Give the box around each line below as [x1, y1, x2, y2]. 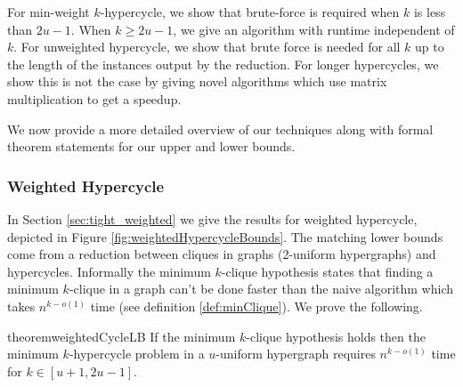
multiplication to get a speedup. [7, 89, 182, 108]
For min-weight [7, 3, 90, 20]
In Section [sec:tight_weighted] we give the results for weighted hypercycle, [7, 209, 418, 228]
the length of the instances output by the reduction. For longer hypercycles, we [7, 54, 439, 73]
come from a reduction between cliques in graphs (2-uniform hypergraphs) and [7, 245, 436, 263]
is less [413, 3, 446, 20]
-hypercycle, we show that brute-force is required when [100, 3, 400, 20]
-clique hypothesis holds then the [246, 327, 426, 345]
